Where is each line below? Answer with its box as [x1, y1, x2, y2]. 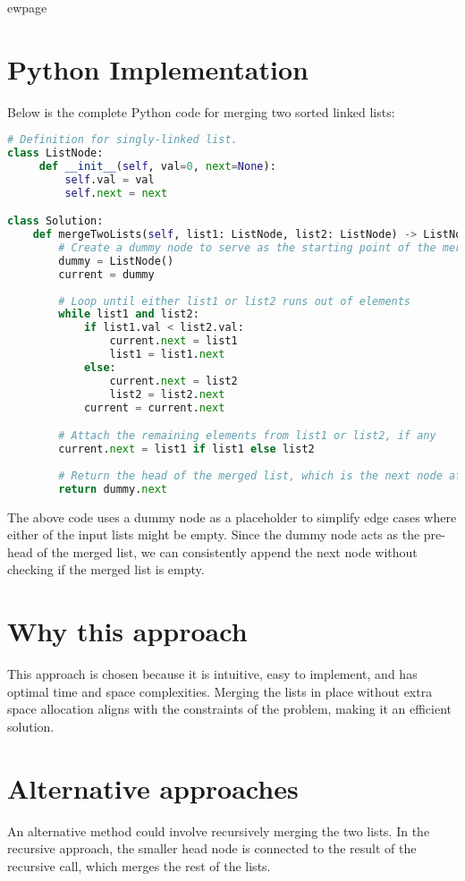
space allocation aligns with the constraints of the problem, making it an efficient [7, 699, 452, 718]
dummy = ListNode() [58, 254, 174, 267]
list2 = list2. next [109, 387, 225, 401]
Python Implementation [7, 50, 309, 87]
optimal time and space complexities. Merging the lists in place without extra [7, 682, 433, 700]
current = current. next [83, 401, 225, 414]
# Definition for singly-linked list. [7, 133, 238, 147]
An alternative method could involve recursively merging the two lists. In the [7, 821, 430, 840]
